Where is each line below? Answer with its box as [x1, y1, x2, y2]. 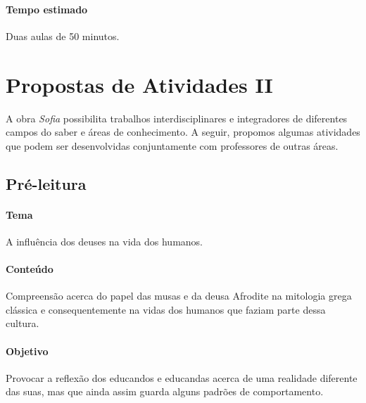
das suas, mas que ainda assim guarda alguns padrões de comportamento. [6, 384, 324, 399]
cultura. [6, 316, 39, 331]
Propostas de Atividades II [6, 70, 273, 98]
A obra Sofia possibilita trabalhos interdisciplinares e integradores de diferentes [6, 110, 348, 125]
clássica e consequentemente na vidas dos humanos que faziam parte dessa [6, 302, 326, 316]
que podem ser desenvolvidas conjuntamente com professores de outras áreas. [6, 138, 339, 153]
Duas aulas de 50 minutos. [6, 28, 120, 43]
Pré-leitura [6, 172, 87, 194]
